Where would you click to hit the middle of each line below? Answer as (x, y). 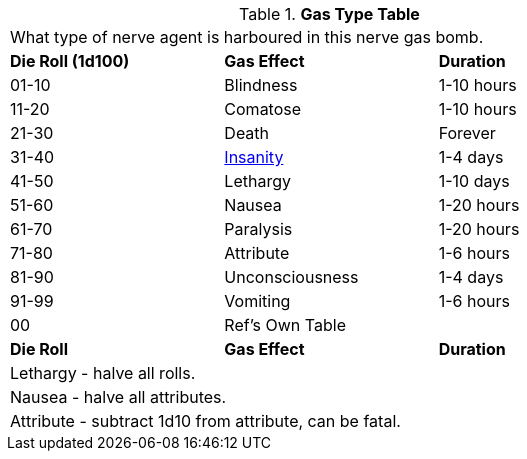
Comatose (263, 109)
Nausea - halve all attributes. (118, 397)
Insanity (254, 157)
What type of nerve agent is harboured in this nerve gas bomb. (247, 37)
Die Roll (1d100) (70, 61)
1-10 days (474, 181)
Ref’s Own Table (285, 325)
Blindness (261, 85)
